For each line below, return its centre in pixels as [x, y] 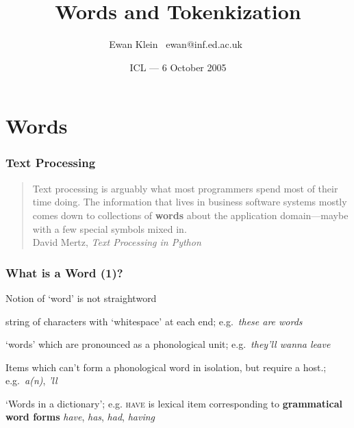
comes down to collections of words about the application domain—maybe [190, 215]
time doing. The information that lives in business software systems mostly [190, 202]
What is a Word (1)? [64, 272]
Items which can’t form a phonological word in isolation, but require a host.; [166, 367]
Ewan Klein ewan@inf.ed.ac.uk [176, 44]
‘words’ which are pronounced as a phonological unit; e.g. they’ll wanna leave [168, 344]
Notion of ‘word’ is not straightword [81, 298]
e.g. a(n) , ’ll [31, 380]
